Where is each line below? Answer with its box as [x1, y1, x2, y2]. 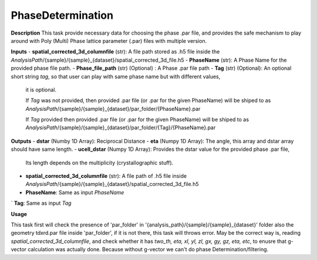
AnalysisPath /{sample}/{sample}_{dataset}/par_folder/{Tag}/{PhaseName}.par [25, 124, 216, 131]
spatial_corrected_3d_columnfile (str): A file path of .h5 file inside [25, 173, 187, 180]
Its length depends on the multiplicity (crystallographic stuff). [25, 159, 174, 166]
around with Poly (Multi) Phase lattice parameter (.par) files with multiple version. [11, 37, 207, 44]
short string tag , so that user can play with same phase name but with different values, [11, 73, 221, 80]
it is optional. [25, 86, 57, 93]
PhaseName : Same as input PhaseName [25, 188, 124, 196]
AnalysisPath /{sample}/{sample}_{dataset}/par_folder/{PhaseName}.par [25, 105, 201, 112]
